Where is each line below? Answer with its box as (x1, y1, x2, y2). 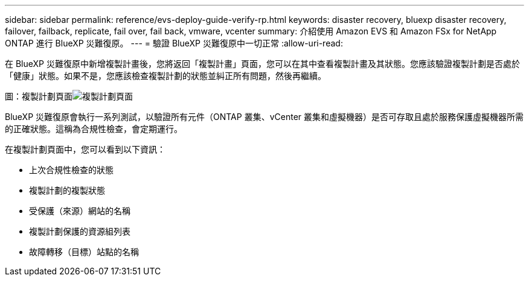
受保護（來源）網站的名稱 (29, 206, 130, 216)
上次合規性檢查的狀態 (29, 165, 114, 175)
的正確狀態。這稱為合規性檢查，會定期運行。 (5, 124, 182, 134)
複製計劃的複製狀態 (29, 185, 105, 195)
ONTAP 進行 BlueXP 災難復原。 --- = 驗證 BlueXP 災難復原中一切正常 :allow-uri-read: (5, 38, 343, 48)
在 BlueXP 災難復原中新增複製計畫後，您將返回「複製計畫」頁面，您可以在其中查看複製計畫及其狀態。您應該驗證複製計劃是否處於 (5, 58, 520, 69)
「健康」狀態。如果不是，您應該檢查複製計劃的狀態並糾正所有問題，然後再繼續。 (5, 71, 326, 81)
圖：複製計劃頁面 (5, 91, 72, 101)
